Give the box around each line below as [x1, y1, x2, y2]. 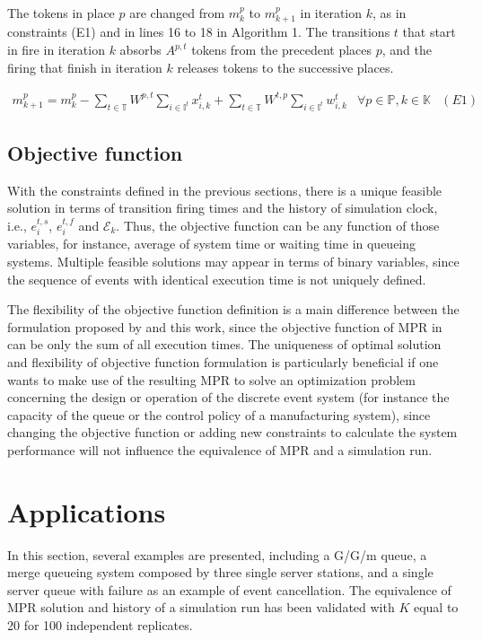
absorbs [119, 40, 162, 59]
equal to [413, 598, 459, 617]
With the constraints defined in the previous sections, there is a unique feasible [7, 180, 443, 199]
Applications [7, 493, 166, 530]
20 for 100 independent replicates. [7, 615, 193, 634]
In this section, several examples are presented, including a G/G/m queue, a [7, 545, 427, 564]
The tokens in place [7, 4, 115, 22]
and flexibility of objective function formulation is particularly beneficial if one [7, 352, 439, 371]
